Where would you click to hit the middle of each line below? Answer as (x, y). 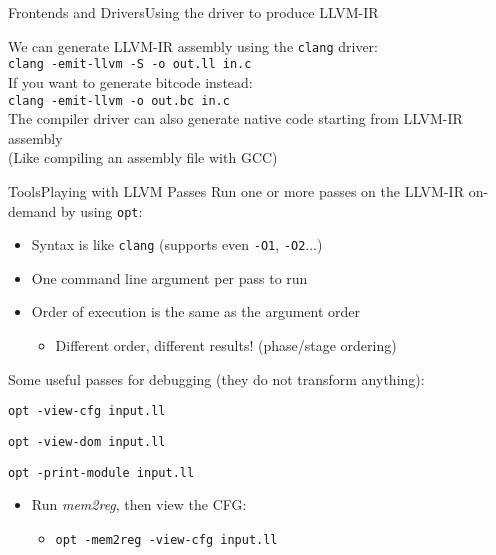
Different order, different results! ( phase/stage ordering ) (226, 345)
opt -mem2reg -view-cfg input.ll (166, 539)
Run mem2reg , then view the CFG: (139, 504)
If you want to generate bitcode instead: (130, 81)
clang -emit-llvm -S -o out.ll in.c (130, 64)
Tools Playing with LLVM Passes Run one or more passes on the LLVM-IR (236, 190)
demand (32, 210)
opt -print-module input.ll (101, 472)
